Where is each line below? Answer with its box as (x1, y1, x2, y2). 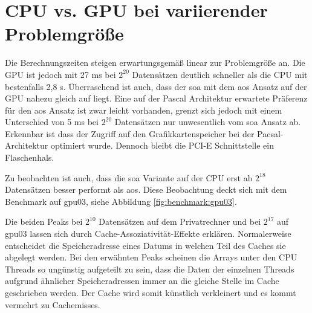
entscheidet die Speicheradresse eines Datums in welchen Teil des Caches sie (5, 239, 286, 251)
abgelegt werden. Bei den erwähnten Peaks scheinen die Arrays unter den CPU (5, 251, 297, 263)
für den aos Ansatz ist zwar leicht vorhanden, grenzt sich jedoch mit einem (5, 103, 282, 116)
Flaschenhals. (5, 151, 54, 164)
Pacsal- (257, 127, 284, 140)
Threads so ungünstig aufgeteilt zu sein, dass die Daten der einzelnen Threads (5, 262, 294, 275)
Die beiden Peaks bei (5, 215, 83, 228)
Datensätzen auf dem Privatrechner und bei (99, 215, 261, 228)
